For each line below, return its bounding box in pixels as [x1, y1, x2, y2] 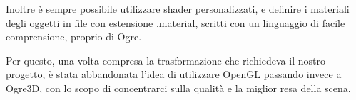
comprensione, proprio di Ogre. [6, 29, 142, 44]
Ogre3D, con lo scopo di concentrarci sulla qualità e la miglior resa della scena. [6, 80, 351, 95]
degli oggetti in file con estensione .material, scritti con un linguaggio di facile [6, 15, 345, 30]
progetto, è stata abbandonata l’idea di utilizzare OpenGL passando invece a [6, 67, 342, 82]
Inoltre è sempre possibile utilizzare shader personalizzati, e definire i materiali [6, 1, 350, 16]
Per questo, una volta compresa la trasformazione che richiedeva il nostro [6, 52, 325, 67]
